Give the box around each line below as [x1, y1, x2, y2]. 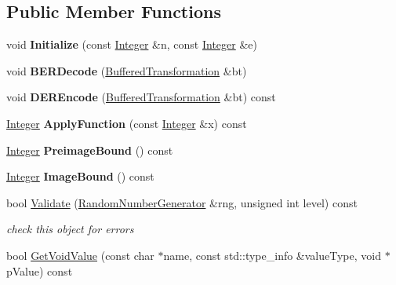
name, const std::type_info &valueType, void [163, 247, 381, 263]
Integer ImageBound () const [6, 168, 154, 185]
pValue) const [6, 262, 73, 279]
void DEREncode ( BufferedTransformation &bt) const [6, 89, 276, 105]
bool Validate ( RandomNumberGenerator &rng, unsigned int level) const [6, 194, 358, 210]
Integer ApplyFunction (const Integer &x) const [6, 115, 247, 131]
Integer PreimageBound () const [6, 141, 173, 158]
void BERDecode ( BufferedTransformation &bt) [6, 62, 247, 79]
